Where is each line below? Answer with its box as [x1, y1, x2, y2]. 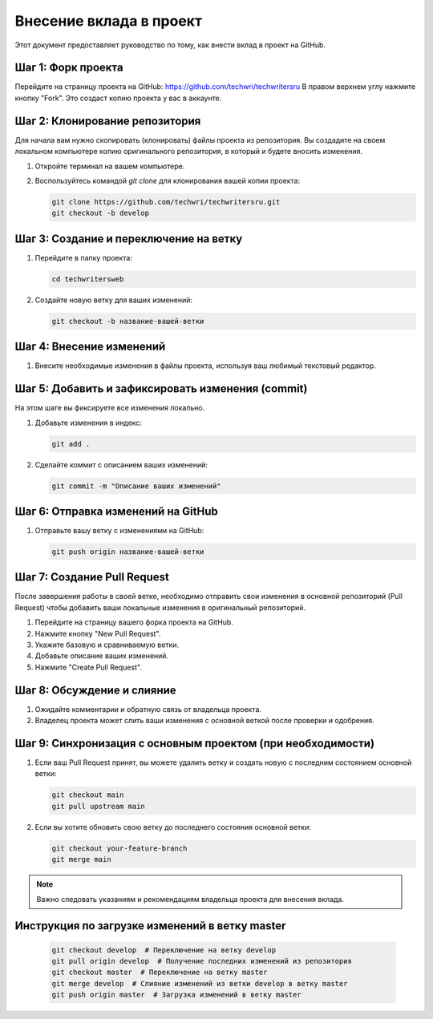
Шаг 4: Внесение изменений [14, 340, 166, 354]
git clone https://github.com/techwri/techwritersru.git [51, 197, 281, 206]
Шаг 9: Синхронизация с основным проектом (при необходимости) [14, 736, 375, 750]
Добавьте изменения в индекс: [34, 418, 142, 427]
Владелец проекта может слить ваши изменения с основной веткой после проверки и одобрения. [34, 716, 374, 726]
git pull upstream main [51, 802, 146, 811]
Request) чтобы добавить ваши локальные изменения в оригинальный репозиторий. [14, 602, 306, 613]
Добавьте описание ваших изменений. [34, 651, 168, 661]
